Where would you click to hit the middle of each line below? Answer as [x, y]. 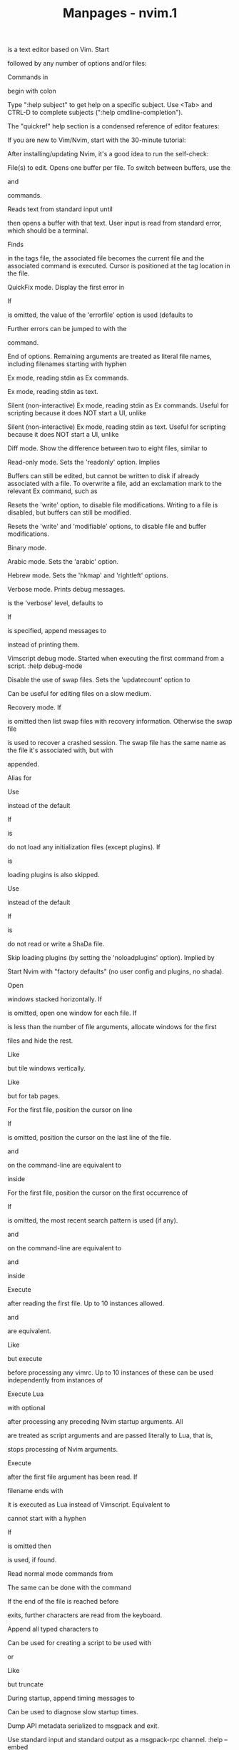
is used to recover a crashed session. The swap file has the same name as [117, 743]
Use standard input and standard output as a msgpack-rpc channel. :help [115, 1740]
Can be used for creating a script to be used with [80, 1643]
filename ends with [35, 1491]
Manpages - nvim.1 [120, 13]
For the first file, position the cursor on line [70, 1110]
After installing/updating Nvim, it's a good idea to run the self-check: [108, 154]
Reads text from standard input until [60, 209]
